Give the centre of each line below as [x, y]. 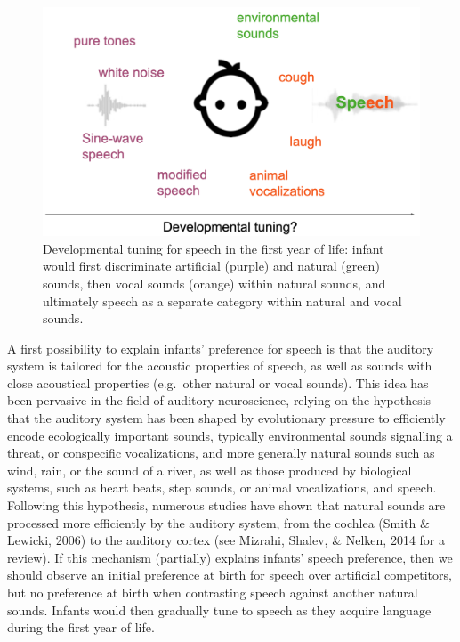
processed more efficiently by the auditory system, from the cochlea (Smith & [218, 522]
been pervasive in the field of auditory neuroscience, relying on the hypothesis [219, 400]
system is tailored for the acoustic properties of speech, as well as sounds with [220, 366]
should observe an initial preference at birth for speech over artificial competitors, [230, 575]
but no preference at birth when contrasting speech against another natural [213, 592]
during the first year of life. [81, 627]
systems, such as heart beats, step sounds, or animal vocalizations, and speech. [222, 488]
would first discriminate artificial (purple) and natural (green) [211, 266]
